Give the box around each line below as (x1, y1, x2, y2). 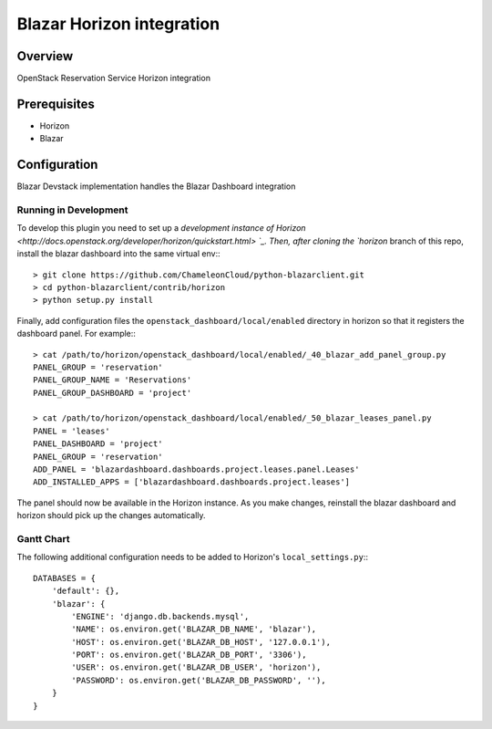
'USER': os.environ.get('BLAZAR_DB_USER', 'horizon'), (71, 662, 322, 672)
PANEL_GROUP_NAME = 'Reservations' (33, 375, 192, 385)
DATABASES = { (33, 573, 96, 583)
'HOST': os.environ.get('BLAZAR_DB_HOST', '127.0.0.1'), (71, 637, 332, 647)
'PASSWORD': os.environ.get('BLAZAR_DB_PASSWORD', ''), (71, 675, 327, 685)
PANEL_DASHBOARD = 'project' (33, 439, 163, 449)
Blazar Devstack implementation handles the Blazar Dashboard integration (16, 181, 296, 192)
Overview (16, 48, 74, 64)
